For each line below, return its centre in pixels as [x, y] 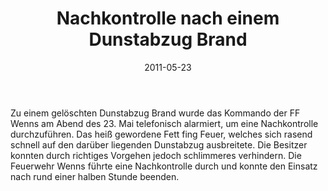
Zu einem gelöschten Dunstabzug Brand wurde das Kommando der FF [155, 113]
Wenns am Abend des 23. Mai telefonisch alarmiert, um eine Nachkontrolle [164, 123]
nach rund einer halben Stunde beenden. [95, 176]
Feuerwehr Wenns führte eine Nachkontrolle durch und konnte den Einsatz [164, 166]
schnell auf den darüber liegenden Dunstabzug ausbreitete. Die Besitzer [159, 144]
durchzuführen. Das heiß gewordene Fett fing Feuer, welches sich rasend [161, 134]
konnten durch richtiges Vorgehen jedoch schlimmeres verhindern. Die [156, 155]
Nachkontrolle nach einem [168, 18]
